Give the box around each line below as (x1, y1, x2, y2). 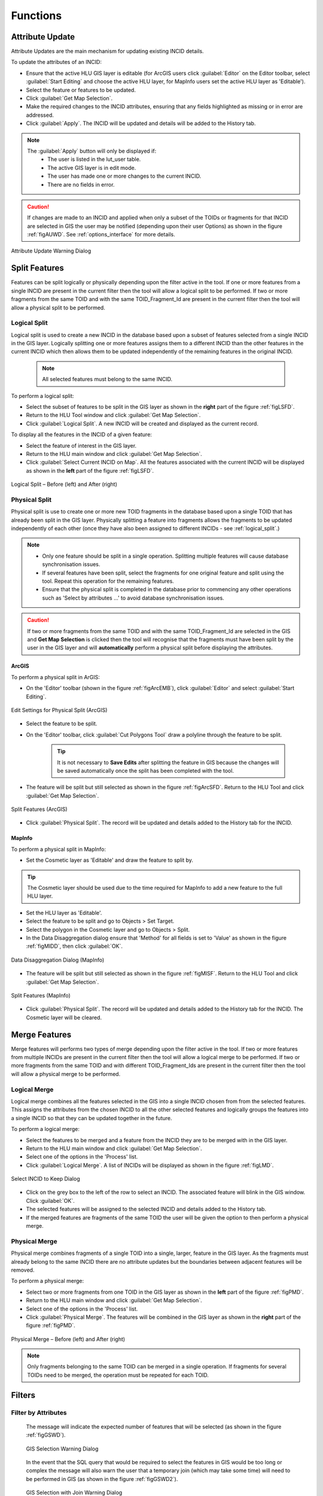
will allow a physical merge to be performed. (11, 1070, 121, 1077)
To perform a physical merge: (11, 1278, 84, 1285)
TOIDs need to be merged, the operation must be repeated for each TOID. (27, 1371, 209, 1379)
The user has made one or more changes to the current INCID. (47, 172, 202, 180)
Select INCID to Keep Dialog (11, 1175, 80, 1182)
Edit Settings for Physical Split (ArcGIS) (11, 706, 108, 713)
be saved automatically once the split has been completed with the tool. (57, 767, 234, 774)
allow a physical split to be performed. (11, 304, 106, 311)
